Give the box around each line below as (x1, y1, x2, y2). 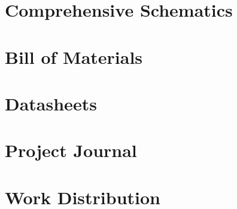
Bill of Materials (5, 44, 143, 69)
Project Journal (5, 138, 137, 162)
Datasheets (5, 91, 97, 115)
